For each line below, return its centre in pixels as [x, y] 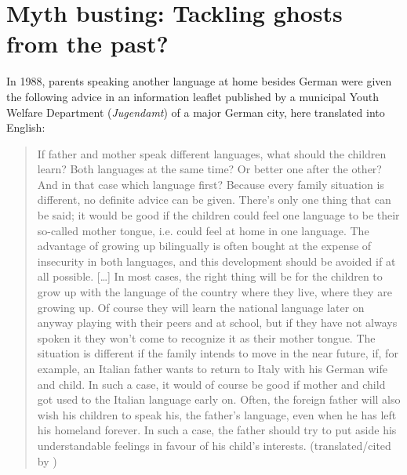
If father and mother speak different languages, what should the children [212, 153]
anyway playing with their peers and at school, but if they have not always [217, 323]
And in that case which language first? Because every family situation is [211, 184]
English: [26, 127]
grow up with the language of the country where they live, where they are [214, 292]
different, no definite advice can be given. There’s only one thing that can [214, 199]
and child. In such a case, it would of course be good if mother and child [211, 384]
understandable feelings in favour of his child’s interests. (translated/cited [214, 445]
